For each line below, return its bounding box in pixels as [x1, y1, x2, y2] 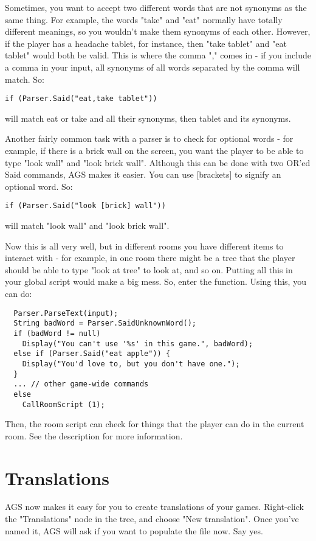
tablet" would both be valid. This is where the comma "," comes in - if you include [5, 49, 311, 61]
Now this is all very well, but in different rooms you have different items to [5, 239, 284, 252]
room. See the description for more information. [5, 429, 183, 442]
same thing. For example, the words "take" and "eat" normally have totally [5, 13, 283, 26]
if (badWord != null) [13, 329, 101, 338]
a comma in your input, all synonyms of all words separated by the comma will [5, 60, 300, 73]
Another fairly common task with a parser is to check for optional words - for [5, 132, 294, 145]
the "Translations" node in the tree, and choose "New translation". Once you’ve [5, 512, 299, 525]
